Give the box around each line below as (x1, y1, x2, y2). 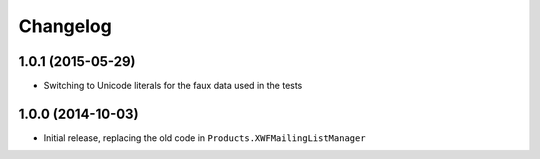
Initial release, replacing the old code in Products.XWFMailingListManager (43, 131, 366, 144)
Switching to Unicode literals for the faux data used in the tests (43, 80, 303, 92)
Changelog (18, 15, 112, 37)
